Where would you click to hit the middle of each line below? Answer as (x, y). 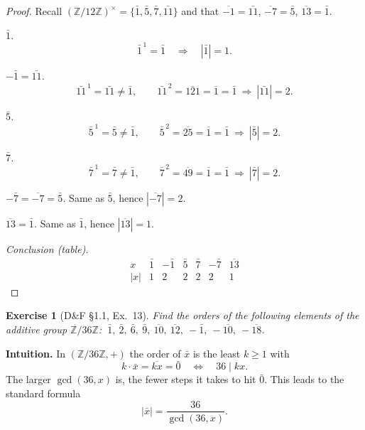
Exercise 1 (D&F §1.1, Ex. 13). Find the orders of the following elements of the (182, 315)
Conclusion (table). (47, 248)
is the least (217, 353)
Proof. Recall (34, 11)
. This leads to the (304, 379)
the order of (155, 353)
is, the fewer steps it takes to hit (186, 379)
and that (200, 11)
